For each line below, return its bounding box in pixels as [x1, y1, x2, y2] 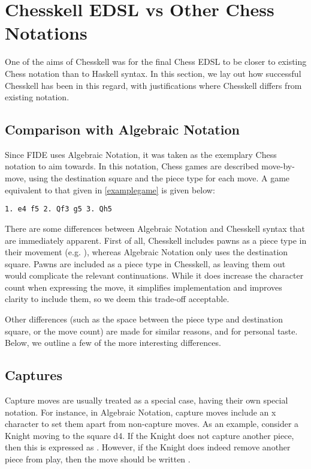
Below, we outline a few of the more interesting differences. [5, 336, 221, 349]
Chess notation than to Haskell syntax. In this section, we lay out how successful [5, 67, 301, 79]
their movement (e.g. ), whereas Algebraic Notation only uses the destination [5, 246, 288, 258]
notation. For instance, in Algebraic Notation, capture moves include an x [5, 405, 276, 418]
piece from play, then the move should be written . [5, 453, 191, 465]
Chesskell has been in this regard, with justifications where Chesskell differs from [5, 79, 302, 91]
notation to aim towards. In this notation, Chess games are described [5, 160, 259, 172]
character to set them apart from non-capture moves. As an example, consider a [5, 417, 299, 430]
